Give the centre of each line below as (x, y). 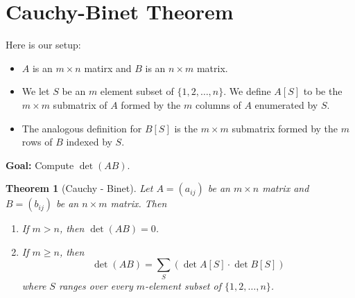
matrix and (286, 188)
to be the (323, 91)
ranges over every (96, 285)
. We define (247, 91)
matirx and (108, 68)
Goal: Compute (40, 165)
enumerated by (286, 104)
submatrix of (80, 104)
